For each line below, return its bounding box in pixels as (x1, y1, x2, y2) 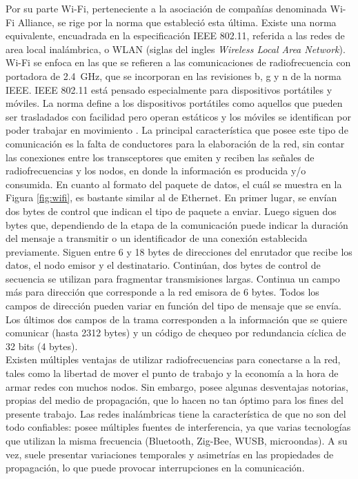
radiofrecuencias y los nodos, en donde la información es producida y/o (6, 163, 306, 178)
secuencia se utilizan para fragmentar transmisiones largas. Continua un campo (6, 271, 340, 285)
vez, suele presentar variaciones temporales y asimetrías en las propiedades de (6, 447, 334, 461)
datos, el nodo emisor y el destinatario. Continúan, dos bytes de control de (6, 258, 321, 272)
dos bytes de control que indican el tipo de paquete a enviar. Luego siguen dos (6, 203, 337, 218)
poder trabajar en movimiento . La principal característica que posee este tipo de (6, 123, 348, 137)
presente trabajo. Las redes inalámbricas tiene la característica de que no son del (6, 406, 346, 420)
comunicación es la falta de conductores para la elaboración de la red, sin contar (6, 136, 345, 150)
